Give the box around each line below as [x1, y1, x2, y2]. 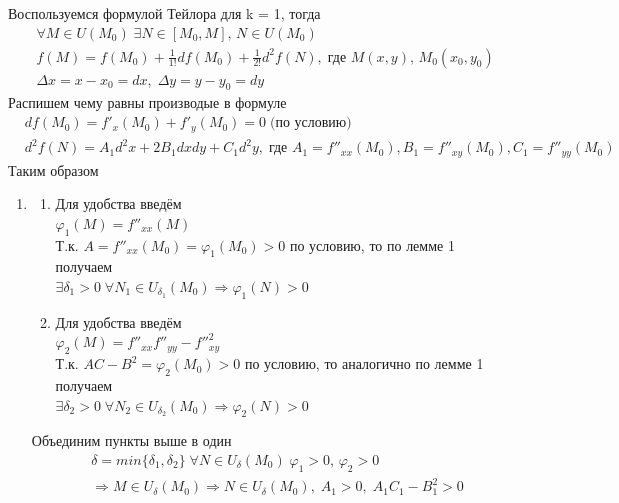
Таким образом [8, 159, 99, 180]
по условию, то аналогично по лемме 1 [244, 353, 484, 374]
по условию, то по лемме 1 [289, 234, 455, 255]
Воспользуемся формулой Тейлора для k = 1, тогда [8, 3, 321, 23]
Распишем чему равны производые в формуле [8, 92, 287, 113]
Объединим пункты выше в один [31, 430, 232, 451]
